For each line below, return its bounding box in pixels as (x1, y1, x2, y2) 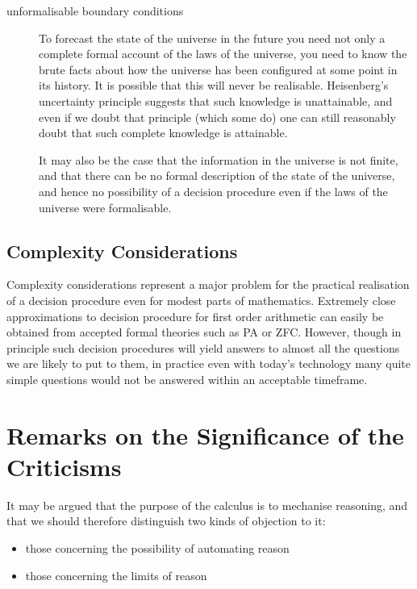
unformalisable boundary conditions (6, 2, 184, 19)
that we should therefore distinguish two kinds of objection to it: (6, 512, 326, 529)
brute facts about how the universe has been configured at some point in (39, 61, 398, 77)
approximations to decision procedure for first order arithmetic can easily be (6, 307, 384, 324)
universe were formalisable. (39, 198, 172, 215)
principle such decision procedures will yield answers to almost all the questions (6, 339, 400, 356)
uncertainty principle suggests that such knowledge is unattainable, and (39, 92, 393, 109)
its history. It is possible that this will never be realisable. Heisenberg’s (39, 77, 389, 94)
